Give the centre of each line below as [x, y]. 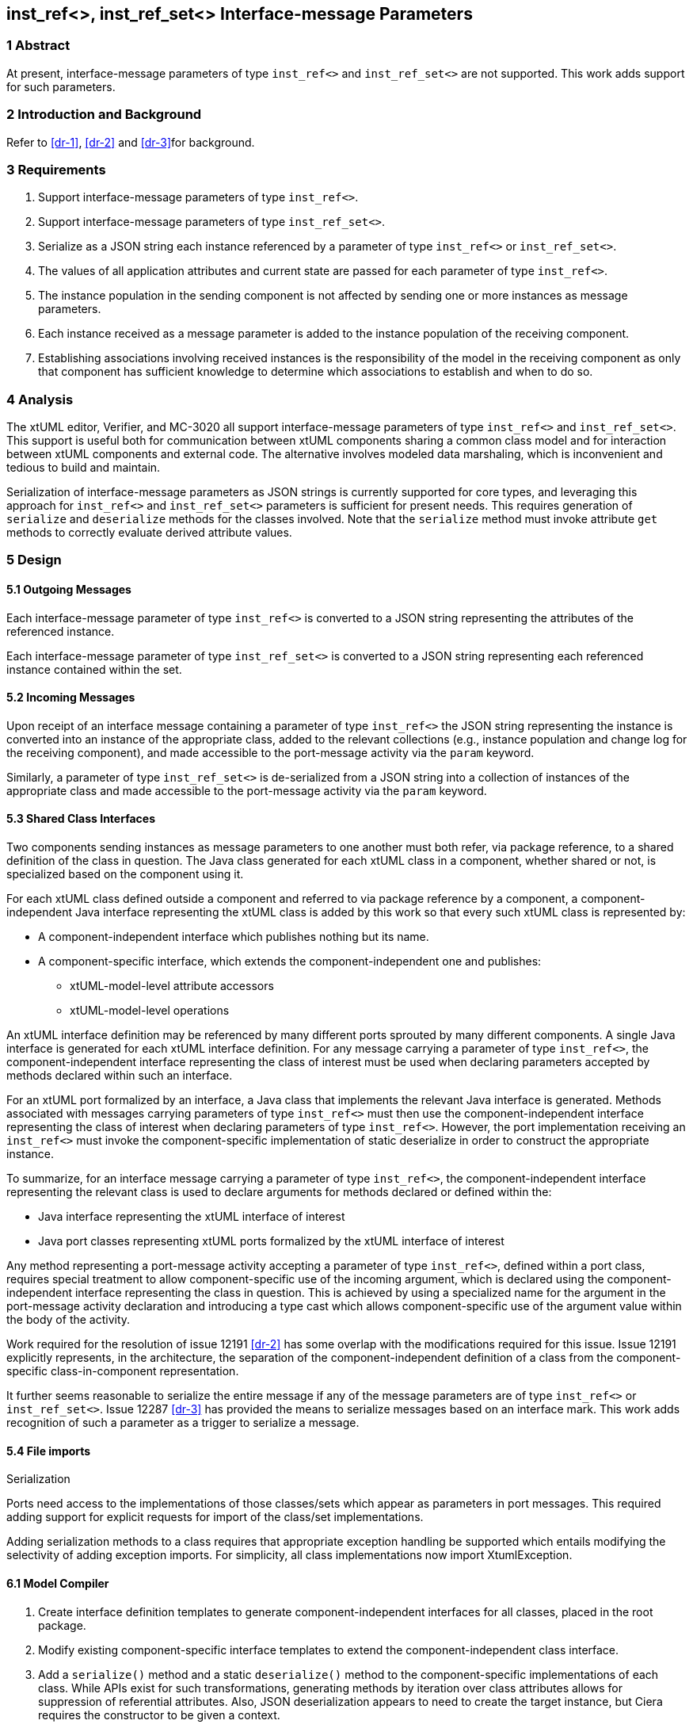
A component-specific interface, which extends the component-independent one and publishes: [290, 961]
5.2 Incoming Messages [71, 698]
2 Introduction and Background [104, 115]
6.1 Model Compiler [58, 1583]
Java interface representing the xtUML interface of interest [192, 1217]
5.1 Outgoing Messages [69, 590]
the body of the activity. [69, 1320]
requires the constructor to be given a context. [159, 1715]
